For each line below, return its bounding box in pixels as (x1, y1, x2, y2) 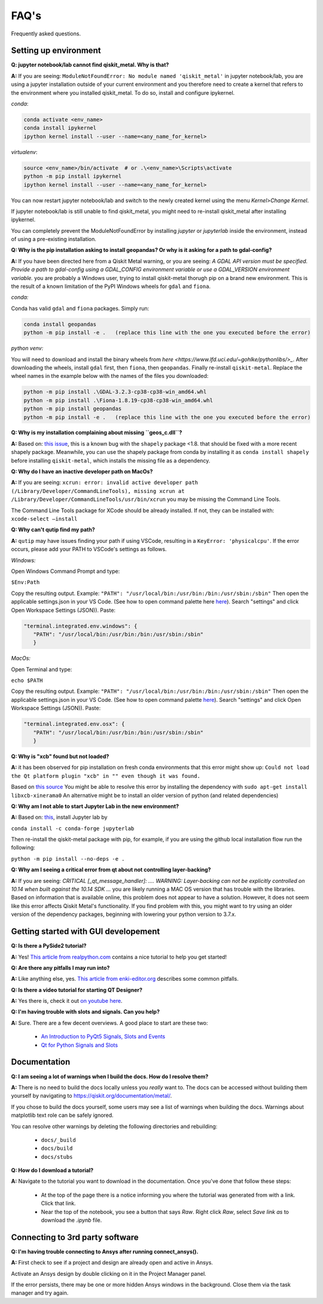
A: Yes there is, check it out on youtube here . (11, 997, 123, 1005)
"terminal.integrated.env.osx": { (23, 720, 125, 728)
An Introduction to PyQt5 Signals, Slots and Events (41, 1033, 166, 1040)
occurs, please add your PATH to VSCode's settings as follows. (11, 546, 167, 553)
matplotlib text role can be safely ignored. (11, 1111, 114, 1119)
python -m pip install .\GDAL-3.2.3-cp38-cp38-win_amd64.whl (23, 389, 207, 395)
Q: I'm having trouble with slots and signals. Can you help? (11, 1008, 160, 1015)
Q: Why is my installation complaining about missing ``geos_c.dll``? (11, 429, 182, 436)
